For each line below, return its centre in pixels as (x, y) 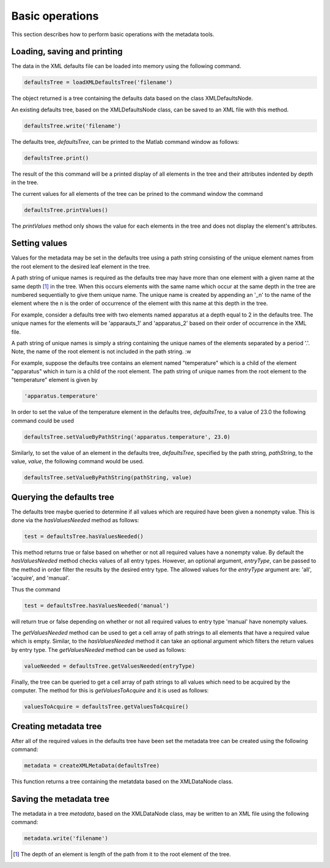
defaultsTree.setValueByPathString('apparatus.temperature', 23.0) (127, 437)
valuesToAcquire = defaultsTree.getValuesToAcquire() (106, 707)
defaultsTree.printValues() (66, 210)
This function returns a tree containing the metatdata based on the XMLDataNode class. (122, 781)
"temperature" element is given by (54, 380)
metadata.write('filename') (66, 838)
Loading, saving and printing (67, 52)
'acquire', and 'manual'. (41, 578)
